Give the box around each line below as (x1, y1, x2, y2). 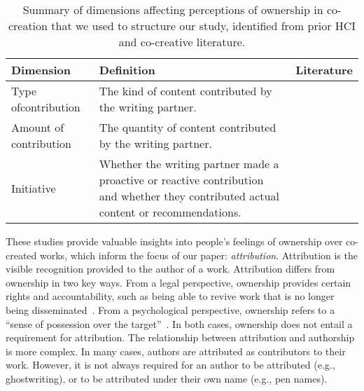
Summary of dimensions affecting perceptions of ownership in (22, 1, 323, 18)
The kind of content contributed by (99, 83, 272, 99)
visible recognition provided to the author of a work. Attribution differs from (6, 261, 335, 276)
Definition (99, 62, 155, 78)
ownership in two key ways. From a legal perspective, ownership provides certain (6, 275, 351, 289)
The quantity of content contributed (99, 119, 276, 135)
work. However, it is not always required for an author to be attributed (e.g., (6, 357, 335, 372)
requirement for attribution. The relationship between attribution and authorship (6, 330, 355, 345)
